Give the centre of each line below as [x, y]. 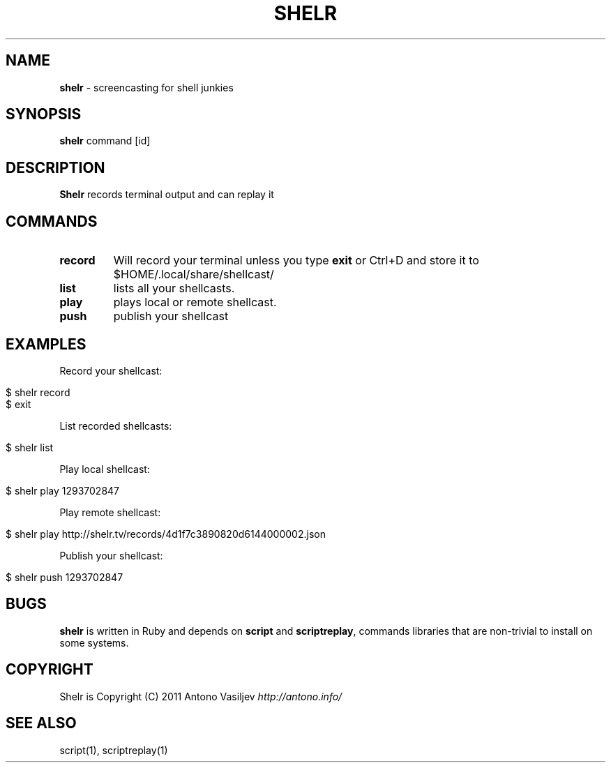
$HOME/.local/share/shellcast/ [194, 274]
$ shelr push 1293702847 [65, 577]
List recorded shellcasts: [116, 426]
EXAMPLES [46, 344]
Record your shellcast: [111, 370]
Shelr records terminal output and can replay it [167, 195]
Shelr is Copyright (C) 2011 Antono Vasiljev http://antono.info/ [201, 696]
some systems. [94, 642]
